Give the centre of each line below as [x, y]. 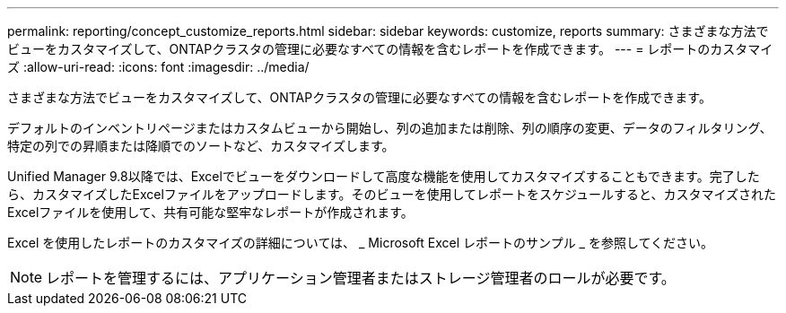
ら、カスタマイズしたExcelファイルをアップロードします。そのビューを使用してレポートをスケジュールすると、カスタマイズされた [392, 194]
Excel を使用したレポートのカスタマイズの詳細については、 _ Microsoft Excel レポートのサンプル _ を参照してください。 [361, 243]
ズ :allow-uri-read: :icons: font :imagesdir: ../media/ [158, 67]
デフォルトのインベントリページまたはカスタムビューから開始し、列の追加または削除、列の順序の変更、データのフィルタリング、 [390, 128]
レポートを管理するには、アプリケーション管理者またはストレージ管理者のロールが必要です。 [361, 278]
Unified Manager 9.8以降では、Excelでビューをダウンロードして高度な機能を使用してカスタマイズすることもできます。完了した [384, 176]
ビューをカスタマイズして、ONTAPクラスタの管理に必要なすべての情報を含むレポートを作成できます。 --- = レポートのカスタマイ [390, 49]
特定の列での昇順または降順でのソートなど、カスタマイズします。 [201, 146]
